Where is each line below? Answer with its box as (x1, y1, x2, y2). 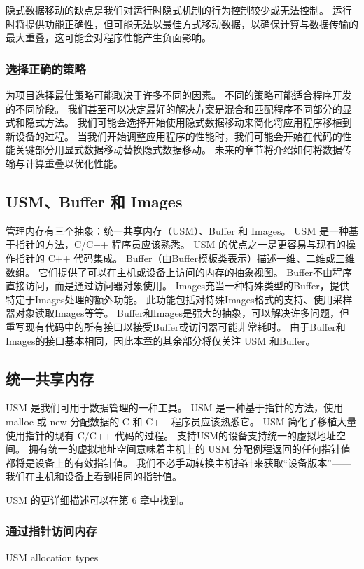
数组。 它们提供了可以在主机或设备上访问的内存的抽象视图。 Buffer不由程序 (6, 264, 352, 279)
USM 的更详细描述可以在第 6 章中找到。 (6, 492, 190, 507)
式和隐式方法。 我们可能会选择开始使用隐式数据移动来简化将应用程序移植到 (6, 115, 352, 130)
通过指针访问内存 (6, 522, 97, 540)
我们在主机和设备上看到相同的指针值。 (6, 469, 182, 484)
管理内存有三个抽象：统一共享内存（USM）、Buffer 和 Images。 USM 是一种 (6, 223, 349, 238)
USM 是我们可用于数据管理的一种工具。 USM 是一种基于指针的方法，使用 (6, 400, 344, 415)
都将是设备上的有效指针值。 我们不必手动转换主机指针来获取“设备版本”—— (6, 455, 351, 469)
